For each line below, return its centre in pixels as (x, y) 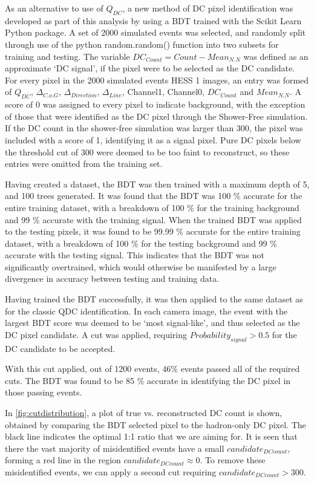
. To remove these (233, 460)
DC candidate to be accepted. (60, 348)
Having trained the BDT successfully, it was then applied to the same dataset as (154, 299)
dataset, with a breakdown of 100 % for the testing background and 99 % (141, 243)
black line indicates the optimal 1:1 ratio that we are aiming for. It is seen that (151, 436)
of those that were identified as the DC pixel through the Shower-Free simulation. (156, 116)
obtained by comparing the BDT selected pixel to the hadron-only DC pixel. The (155, 424)
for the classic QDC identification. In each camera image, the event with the (146, 311)
